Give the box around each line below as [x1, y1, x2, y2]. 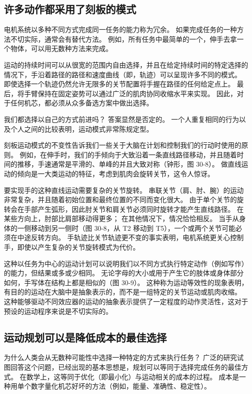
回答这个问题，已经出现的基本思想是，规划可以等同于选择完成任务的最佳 [10, 362, 241, 372]
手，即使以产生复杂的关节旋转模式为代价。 [4, 242, 140, 252]
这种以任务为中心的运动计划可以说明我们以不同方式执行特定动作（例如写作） [4, 258, 248, 268]
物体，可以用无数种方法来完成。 [10, 43, 112, 53]
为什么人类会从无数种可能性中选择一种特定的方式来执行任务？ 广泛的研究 [4, 352, 237, 362]
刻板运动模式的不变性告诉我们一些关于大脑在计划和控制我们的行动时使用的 [4, 140, 241, 150]
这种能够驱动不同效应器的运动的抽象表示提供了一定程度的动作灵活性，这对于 [4, 296, 248, 307]
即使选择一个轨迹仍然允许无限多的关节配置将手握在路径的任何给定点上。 [4, 79, 235, 89]
